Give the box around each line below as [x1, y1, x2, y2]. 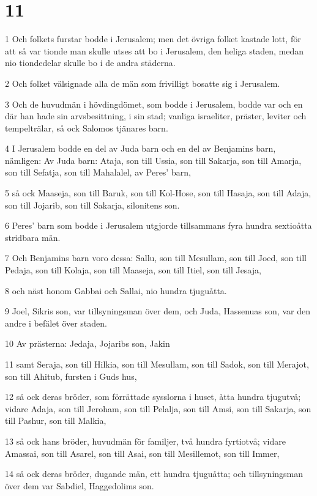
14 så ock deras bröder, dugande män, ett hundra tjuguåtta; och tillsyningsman [5, 467, 304, 480]
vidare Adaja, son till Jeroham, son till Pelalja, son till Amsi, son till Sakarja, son [5, 402, 311, 415]
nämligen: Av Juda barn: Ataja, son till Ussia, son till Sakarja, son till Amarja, [5, 154, 302, 166]
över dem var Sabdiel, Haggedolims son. [5, 479, 154, 492]
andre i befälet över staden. [5, 316, 107, 329]
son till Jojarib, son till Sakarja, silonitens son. [5, 198, 180, 211]
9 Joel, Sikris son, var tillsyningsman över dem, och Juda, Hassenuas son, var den [5, 305, 310, 317]
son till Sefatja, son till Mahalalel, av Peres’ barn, [5, 166, 191, 179]
